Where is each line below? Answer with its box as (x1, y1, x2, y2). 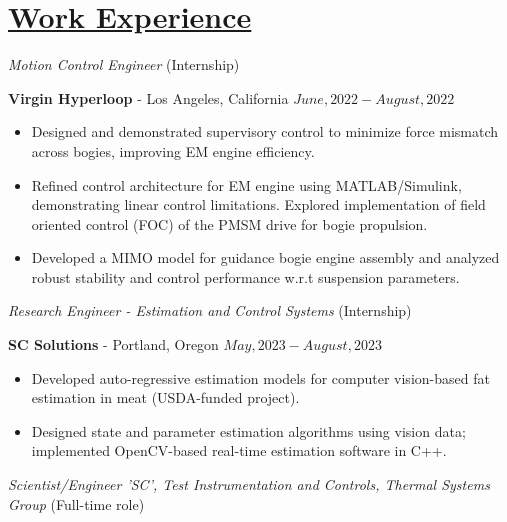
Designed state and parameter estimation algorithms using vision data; (31, 420, 466, 441)
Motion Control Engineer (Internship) (8, 54, 240, 75)
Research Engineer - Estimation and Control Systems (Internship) (8, 300, 412, 321)
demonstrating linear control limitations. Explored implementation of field (31, 194, 486, 215)
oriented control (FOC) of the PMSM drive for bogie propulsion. (31, 213, 428, 234)
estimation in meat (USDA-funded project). (31, 387, 300, 408)
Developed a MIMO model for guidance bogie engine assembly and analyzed (31, 247, 500, 268)
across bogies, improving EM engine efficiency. (31, 140, 315, 161)
